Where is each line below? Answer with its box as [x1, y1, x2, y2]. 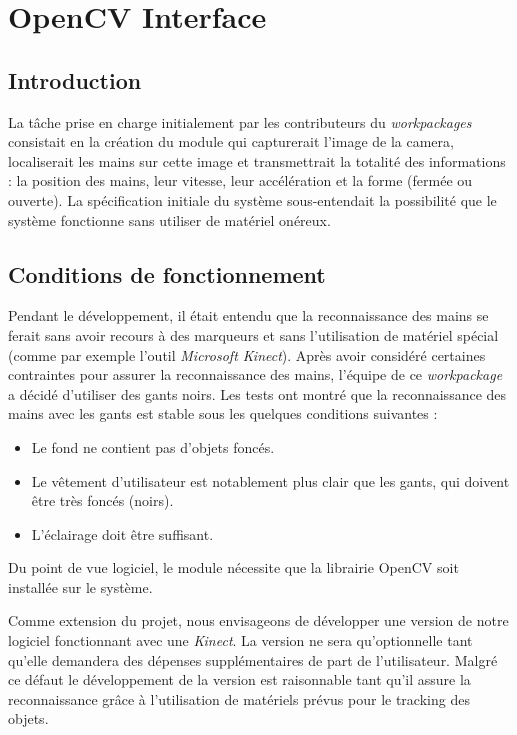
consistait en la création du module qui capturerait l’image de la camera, [8, 131, 454, 152]
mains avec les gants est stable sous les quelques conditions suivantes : [8, 403, 438, 424]
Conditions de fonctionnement [8, 258, 326, 289]
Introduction [8, 64, 142, 95]
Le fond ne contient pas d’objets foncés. [31, 436, 275, 457]
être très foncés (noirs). [31, 490, 174, 511]
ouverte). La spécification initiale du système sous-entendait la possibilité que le [8, 189, 497, 210]
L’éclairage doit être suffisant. [31, 523, 214, 544]
